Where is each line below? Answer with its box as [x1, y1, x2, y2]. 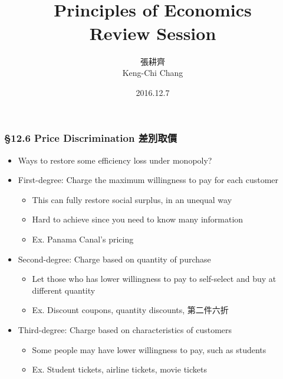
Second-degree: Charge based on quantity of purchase [18, 252, 211, 265]
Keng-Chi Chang [122, 67, 183, 79]
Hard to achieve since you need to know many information [32, 213, 243, 225]
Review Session [89, 21, 216, 45]
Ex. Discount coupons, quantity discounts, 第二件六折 [32, 304, 229, 316]
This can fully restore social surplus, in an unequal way [32, 193, 232, 205]
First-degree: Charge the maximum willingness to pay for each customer [18, 174, 279, 186]
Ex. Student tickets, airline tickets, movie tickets [32, 363, 207, 375]
